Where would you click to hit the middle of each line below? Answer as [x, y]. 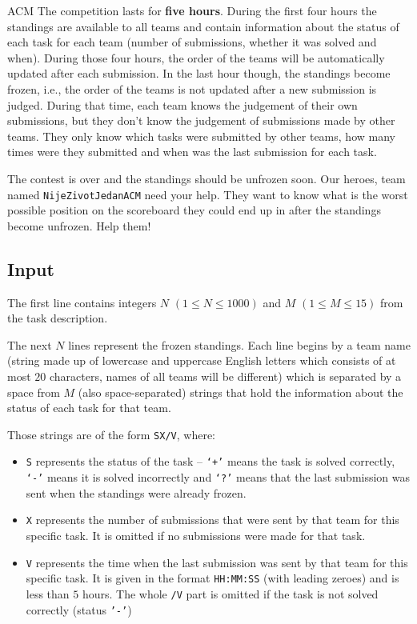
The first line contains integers [82, 302]
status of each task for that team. [89, 408]
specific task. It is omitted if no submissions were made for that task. [196, 535]
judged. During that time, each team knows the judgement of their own [182, 104]
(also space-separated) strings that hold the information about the [241, 392]
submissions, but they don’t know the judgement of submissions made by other [201, 120]
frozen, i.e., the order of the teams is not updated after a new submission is [192, 88]
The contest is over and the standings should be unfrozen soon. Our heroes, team [206, 178]
